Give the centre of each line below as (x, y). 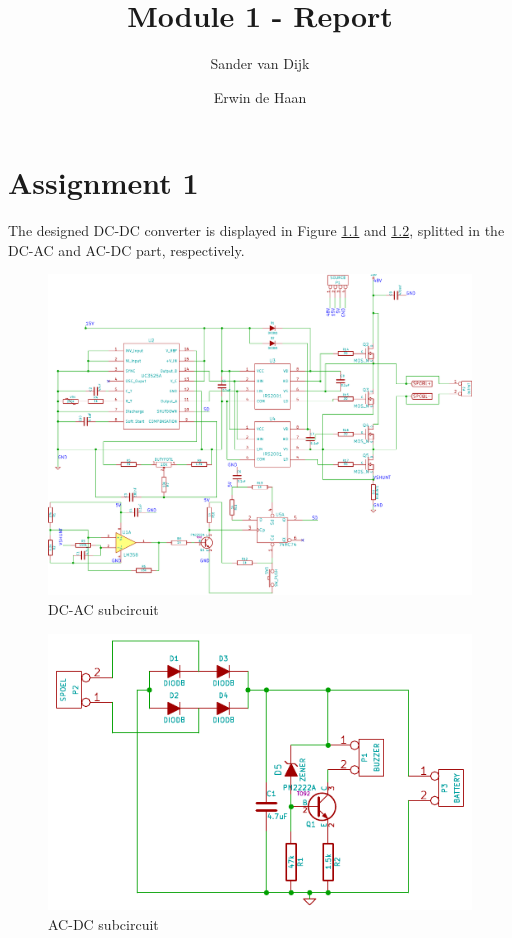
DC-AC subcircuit (103, 608)
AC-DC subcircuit (103, 924)
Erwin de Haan (260, 96)
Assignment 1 (103, 182)
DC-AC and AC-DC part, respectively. (126, 249)
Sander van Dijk (260, 63)
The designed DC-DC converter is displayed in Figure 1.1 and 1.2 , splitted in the (256, 230)
